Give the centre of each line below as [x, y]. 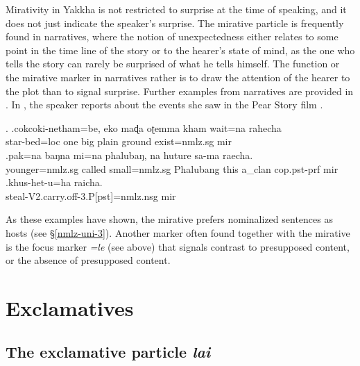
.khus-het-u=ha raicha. [54, 182]
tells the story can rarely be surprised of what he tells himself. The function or [173, 64]
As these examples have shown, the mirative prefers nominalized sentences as [169, 219]
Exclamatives [70, 307]
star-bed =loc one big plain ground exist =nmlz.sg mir [119, 141]
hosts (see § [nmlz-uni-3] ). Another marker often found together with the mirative [178, 232]
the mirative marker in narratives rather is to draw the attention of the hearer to [178, 77]
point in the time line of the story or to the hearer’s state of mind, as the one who [180, 50]
